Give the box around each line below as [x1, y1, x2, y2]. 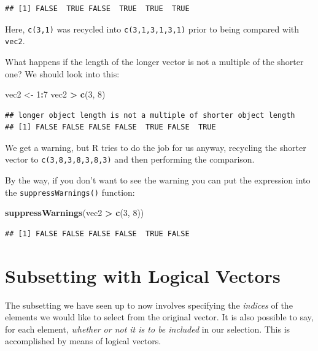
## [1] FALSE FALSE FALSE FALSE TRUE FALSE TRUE [5, 123, 216, 132]
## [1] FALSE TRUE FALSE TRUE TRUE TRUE [5, 4, 190, 13]
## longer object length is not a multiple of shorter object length [5, 110, 295, 120]
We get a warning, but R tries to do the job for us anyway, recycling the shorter [5, 141, 306, 153]
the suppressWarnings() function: [5, 185, 135, 198]
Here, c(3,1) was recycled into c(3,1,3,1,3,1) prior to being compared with [5, 22, 300, 35]
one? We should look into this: [5, 67, 120, 80]
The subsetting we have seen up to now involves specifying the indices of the [5, 298, 293, 311]
